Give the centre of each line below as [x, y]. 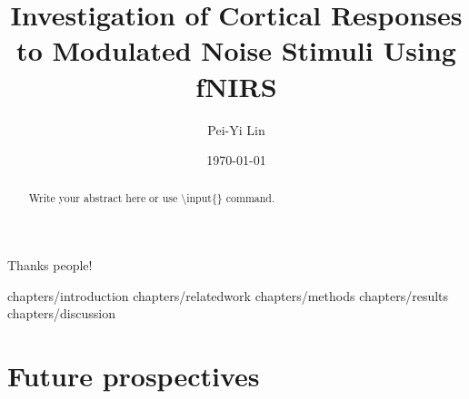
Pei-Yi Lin [236, 129]
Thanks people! [50, 265]
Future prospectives [134, 376]
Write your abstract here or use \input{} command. [152, 198]
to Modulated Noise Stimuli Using [236, 50]
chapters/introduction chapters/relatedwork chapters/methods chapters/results [228, 295]
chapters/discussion [61, 313]
